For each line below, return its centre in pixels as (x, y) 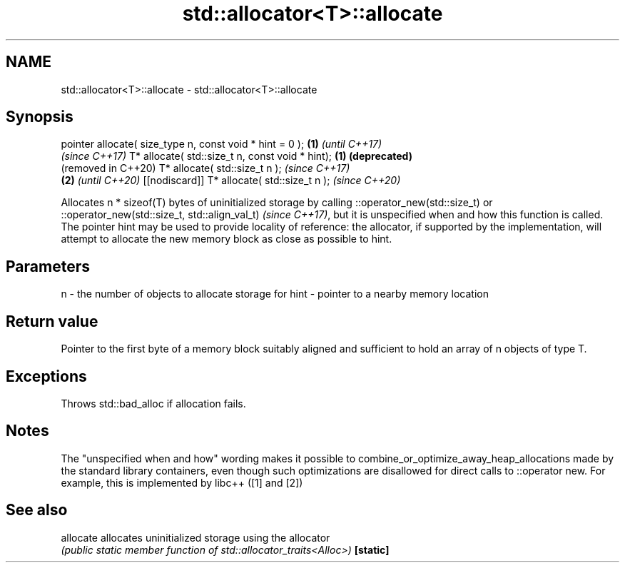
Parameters (48, 266)
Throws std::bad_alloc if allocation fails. (153, 403)
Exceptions (46, 376)
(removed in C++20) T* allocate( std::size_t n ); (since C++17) (205, 168)
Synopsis (40, 117)
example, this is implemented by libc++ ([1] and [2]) (182, 482)
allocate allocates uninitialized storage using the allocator (195, 537)
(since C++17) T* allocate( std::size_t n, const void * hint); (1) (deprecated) (237, 156)
